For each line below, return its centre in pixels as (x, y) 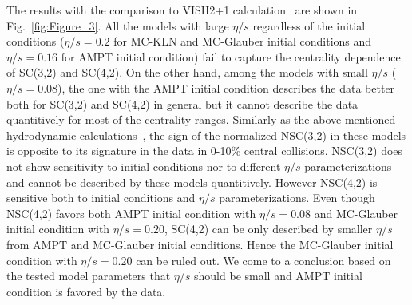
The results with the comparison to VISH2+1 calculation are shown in (182, 10)
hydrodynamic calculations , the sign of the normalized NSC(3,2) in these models (206, 135)
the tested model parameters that (89, 276)
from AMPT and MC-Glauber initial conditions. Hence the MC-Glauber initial (200, 244)
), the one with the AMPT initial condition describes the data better (226, 87)
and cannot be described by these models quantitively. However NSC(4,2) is (192, 182)
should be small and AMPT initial (278, 276)
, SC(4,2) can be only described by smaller (268, 229)
